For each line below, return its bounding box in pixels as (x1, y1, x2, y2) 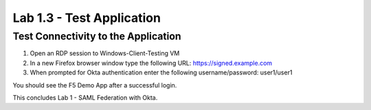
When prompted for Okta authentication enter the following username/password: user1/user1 (30, 68, 293, 77)
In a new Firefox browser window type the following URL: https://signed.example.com (30, 59, 273, 67)
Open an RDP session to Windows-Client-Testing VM (30, 49, 180, 57)
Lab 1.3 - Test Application (12, 10, 161, 25)
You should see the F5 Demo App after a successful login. (12, 81, 177, 89)
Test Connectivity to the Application (12, 30, 181, 42)
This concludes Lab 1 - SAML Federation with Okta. (12, 93, 158, 102)
